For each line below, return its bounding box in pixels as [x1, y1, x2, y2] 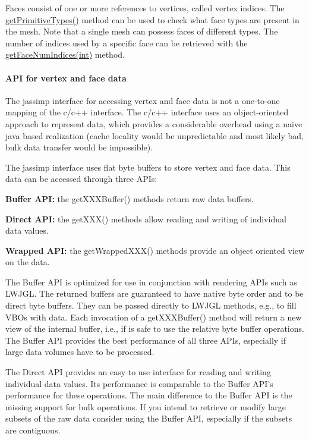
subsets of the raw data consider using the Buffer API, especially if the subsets [5, 412, 292, 425]
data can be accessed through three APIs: [5, 172, 157, 185]
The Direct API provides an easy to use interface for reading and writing [5, 366, 271, 378]
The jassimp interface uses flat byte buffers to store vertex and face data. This [5, 161, 291, 173]
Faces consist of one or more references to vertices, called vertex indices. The [5, 2, 285, 14]
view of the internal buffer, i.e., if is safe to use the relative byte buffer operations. [5, 322, 304, 335]
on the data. [5, 256, 50, 268]
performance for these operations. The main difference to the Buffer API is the [5, 389, 292, 401]
